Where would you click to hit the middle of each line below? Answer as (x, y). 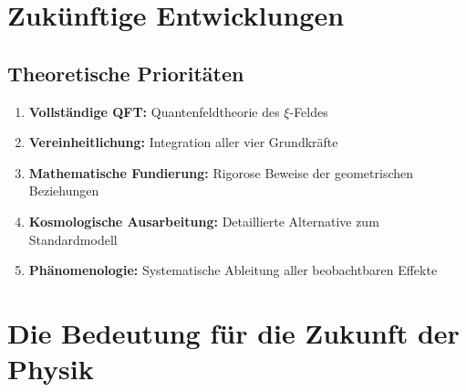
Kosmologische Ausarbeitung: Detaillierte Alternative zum (204, 221)
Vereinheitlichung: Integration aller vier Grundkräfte (183, 142)
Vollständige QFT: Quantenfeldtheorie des (154, 111)
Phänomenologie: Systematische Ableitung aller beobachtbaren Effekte (233, 270)
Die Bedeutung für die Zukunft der (233, 332)
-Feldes (309, 111)
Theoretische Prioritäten (126, 73)
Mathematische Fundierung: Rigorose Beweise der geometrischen (221, 172)
